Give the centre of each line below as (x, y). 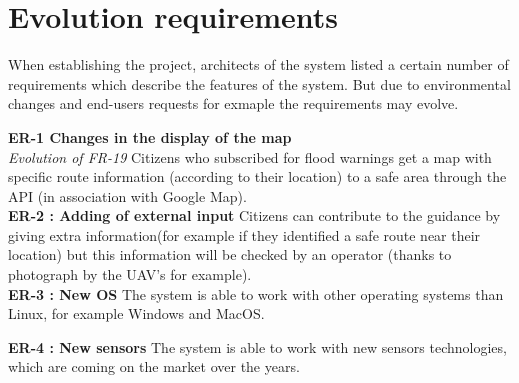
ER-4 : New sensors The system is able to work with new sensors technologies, (257, 346)
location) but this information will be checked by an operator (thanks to (230, 254)
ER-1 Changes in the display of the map (150, 136)
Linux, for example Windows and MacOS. (136, 313)
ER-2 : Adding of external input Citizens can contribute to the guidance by (254, 215)
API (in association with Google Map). (127, 195)
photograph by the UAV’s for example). (130, 274)
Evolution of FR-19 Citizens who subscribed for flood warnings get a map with (250, 156)
